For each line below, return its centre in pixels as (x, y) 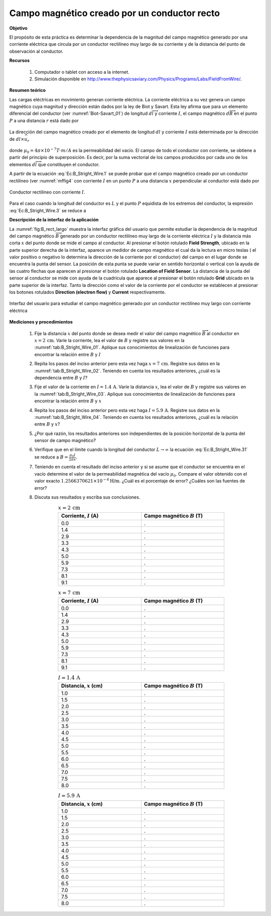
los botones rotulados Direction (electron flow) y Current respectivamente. (88, 292)
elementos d (22, 164)
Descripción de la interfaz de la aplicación (54, 220)
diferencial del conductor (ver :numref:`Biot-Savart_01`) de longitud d (81, 113)
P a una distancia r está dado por (44, 120)
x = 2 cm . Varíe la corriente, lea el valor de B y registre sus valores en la (109, 340)
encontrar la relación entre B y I (67, 354)
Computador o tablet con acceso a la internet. (82, 72)
